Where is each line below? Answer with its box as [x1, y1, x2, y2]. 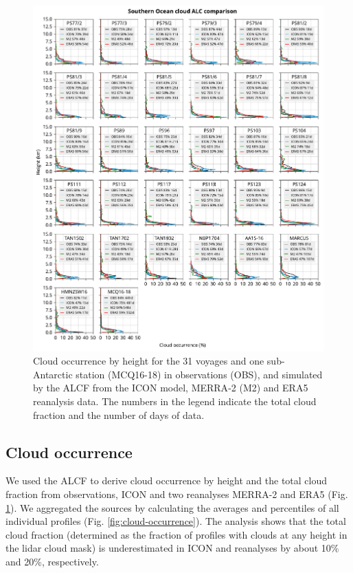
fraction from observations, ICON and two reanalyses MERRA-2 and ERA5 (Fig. [5, 486, 348, 501]
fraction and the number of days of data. [33, 407, 205, 422]
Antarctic [33, 367, 73, 381]
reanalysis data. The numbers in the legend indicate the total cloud [33, 393, 317, 408]
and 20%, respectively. [5, 554, 99, 568]
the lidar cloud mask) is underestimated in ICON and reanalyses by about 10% [5, 541, 339, 555]
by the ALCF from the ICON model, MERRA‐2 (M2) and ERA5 [33, 380, 308, 395]
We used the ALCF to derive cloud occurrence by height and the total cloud [5, 473, 328, 488]
